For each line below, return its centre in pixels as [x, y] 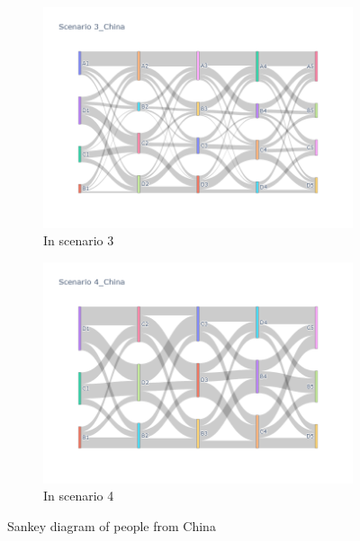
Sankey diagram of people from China [112, 525]
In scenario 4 [79, 496]
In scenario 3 [79, 240]
